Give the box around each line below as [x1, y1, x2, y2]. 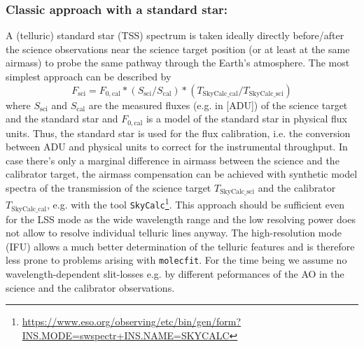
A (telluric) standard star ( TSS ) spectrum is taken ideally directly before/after [6, 28, 344, 43]
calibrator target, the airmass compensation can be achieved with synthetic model [6, 167, 358, 181]
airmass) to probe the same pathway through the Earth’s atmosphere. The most [6, 55, 350, 70]
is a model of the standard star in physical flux [146, 111, 347, 126]
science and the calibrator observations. [6, 280, 175, 295]
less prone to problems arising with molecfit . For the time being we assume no [6, 253, 347, 267]
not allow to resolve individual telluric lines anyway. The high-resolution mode [6, 225, 342, 240]
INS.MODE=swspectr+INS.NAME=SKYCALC [22, 327, 230, 342]
